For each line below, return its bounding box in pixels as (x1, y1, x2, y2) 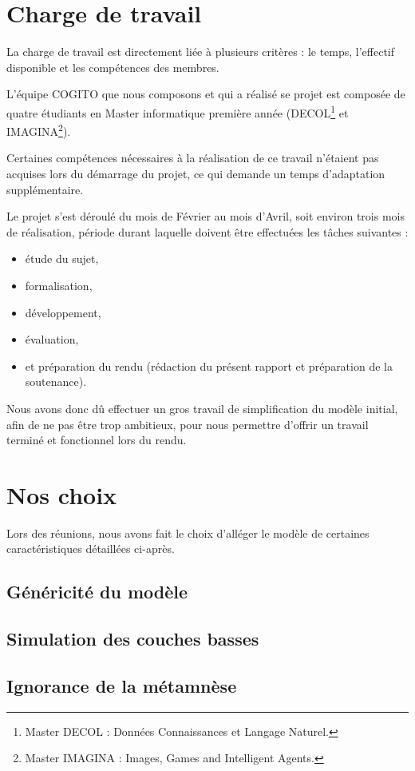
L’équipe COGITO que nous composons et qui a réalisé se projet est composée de (6, 85, 405, 102)
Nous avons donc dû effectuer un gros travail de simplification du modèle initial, (6, 399, 398, 416)
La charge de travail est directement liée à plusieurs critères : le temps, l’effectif (6, 43, 395, 60)
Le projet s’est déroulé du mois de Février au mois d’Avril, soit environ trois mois (6, 208, 405, 225)
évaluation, (25, 331, 79, 348)
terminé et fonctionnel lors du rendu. (6, 431, 187, 448)
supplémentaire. (6, 181, 84, 197)
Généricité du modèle (6, 579, 188, 604)
